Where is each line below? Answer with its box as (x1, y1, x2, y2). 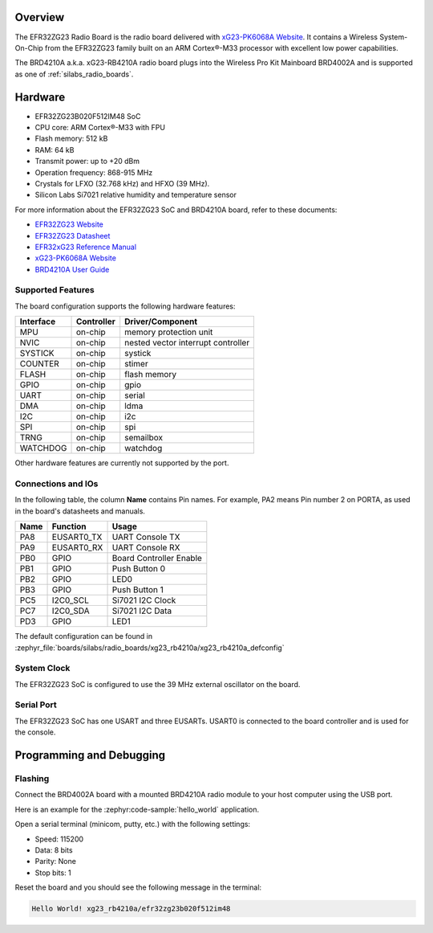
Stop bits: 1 (34, 868, 71, 878)
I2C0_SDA (51, 605, 90, 616)
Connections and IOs (14, 478, 99, 489)
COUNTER (19, 358, 59, 370)
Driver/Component (124, 316, 198, 327)
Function (51, 521, 87, 532)
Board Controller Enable (111, 553, 202, 564)
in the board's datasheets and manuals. (14, 506, 146, 516)
